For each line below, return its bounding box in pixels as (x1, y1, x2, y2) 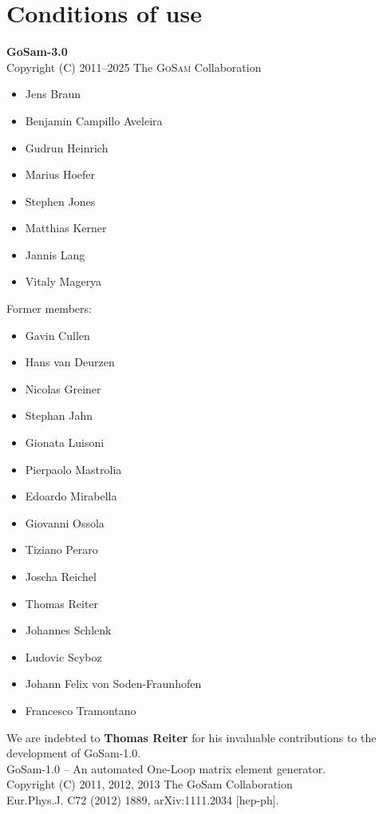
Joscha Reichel (25, 568, 97, 584)
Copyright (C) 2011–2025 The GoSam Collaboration (6, 58, 262, 75)
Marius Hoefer (25, 166, 96, 183)
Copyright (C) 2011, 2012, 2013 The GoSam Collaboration (6, 776, 293, 792)
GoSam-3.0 (6, 43, 68, 60)
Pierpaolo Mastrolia (25, 460, 122, 477)
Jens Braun (25, 85, 81, 102)
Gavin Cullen (25, 326, 90, 343)
